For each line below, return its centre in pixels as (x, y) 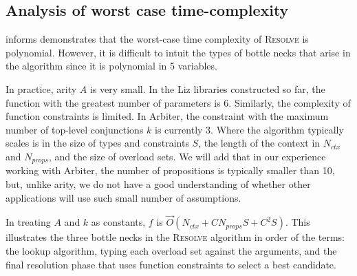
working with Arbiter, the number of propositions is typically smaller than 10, (170, 170)
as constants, (118, 222)
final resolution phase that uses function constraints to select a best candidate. (171, 264)
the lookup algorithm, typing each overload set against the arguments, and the (171, 251)
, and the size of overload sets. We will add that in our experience (187, 156)
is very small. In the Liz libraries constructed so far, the (207, 88)
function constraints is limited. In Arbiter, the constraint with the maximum (167, 116)
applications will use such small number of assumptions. (123, 197)
